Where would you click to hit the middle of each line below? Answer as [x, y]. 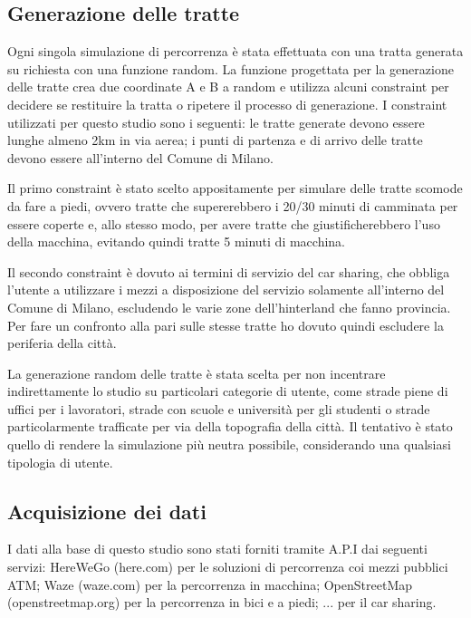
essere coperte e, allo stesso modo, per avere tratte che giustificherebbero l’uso [224, 223]
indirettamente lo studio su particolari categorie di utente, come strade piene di [228, 391]
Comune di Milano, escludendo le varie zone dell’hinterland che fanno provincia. [229, 307]
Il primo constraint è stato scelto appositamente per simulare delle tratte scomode [235, 188]
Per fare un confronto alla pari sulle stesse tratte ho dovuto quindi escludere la [226, 325]
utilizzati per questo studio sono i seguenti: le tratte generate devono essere [216, 122]
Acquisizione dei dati [107, 511]
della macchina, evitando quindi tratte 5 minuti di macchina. [177, 241]
